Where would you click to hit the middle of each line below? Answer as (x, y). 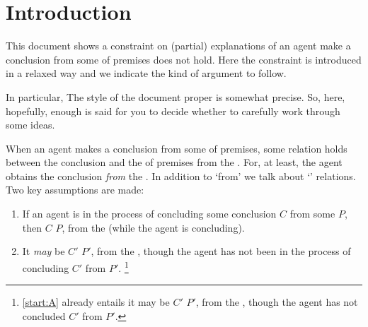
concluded (44, 315)
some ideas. (30, 125)
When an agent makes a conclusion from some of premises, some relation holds (177, 148)
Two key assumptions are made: (75, 190)
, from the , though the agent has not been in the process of (221, 251)
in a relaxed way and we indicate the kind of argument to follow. (146, 73)
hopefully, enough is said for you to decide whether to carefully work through (173, 111)
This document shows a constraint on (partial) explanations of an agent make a (178, 46)
